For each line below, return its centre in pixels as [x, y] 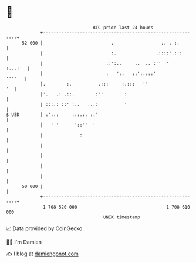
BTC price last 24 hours [123, 28]
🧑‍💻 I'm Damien [24, 242]
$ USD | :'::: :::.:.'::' [52, 115]
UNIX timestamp [122, 217]
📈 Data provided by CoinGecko [44, 228]
